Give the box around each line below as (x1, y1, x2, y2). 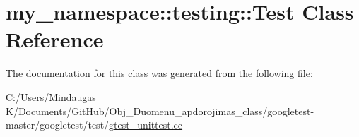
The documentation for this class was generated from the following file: (6, 66, 313, 81)
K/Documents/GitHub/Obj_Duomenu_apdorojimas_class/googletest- (6, 103, 314, 118)
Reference (6, 25, 104, 54)
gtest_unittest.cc (109, 117, 183, 132)
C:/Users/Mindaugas (6, 89, 96, 104)
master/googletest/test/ (6, 117, 110, 132)
